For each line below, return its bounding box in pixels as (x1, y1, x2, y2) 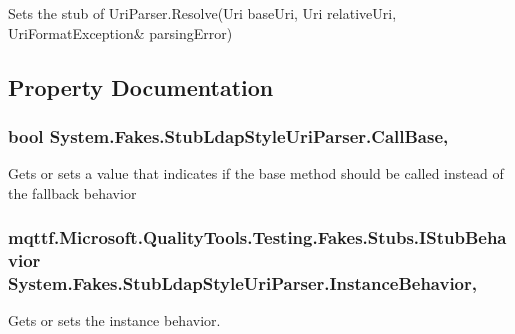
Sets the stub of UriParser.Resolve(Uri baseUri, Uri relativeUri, (8, 3, 397, 23)
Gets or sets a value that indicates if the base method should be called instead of (8, 163, 504, 184)
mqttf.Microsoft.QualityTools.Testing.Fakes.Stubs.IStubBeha (8, 225, 507, 250)
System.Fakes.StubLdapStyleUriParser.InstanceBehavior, (8, 271, 478, 296)
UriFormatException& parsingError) (8, 22, 233, 43)
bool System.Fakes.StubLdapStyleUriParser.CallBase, (8, 123, 449, 148)
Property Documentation (8, 71, 274, 102)
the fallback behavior (8, 182, 137, 203)
